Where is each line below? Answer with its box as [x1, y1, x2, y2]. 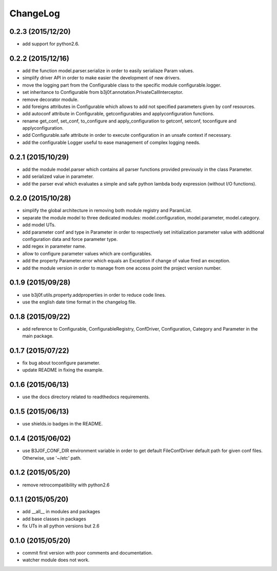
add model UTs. [22, 222, 56, 228]
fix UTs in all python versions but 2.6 [22, 523, 100, 529]
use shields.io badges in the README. [22, 421, 103, 427]
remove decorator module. [22, 96, 79, 103]
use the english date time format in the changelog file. [22, 299, 136, 305]
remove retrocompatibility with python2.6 [22, 482, 110, 488]
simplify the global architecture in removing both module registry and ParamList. [22, 208, 192, 214]
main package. [22, 333, 54, 339]
